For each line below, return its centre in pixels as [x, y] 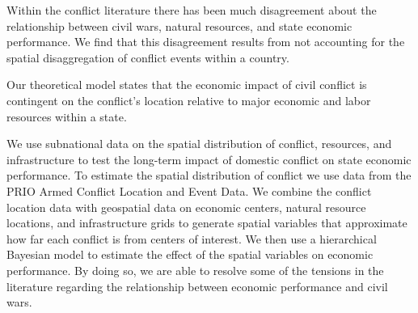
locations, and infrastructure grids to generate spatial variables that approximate [207, 223]
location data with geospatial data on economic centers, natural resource [186, 207]
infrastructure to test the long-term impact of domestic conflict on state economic [209, 159]
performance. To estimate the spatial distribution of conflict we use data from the [209, 175]
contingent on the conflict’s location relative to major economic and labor [189, 100]
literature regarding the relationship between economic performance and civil [197, 286]
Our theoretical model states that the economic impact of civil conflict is [187, 85]
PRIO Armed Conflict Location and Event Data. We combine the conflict [189, 190]
